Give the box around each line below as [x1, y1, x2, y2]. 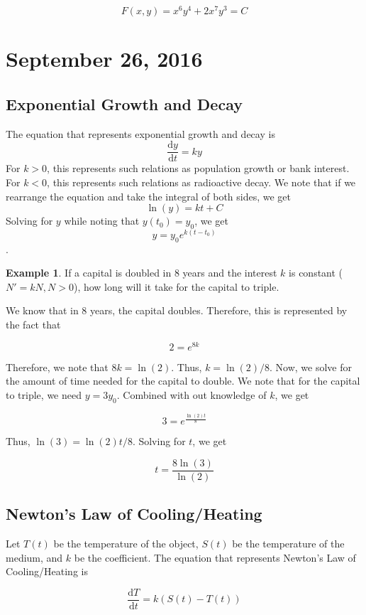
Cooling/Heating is [6, 564, 88, 579]
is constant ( [289, 265, 343, 280]
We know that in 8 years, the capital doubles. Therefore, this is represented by [6, 303, 348, 318]
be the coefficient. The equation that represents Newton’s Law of [74, 550, 356, 565]
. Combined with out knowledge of [116, 387, 267, 402]
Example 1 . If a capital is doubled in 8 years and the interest [6, 265, 277, 280]
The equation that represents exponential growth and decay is [6, 126, 275, 141]
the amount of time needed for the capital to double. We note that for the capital [6, 373, 360, 388]
